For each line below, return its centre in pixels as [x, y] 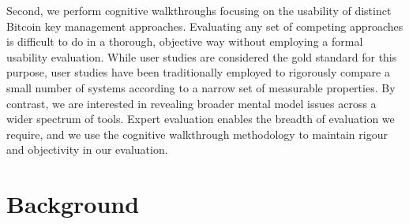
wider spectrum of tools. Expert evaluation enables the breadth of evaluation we [201, 119]
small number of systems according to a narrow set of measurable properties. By [201, 87]
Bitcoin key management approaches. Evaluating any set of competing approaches [205, 26]
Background [73, 204]
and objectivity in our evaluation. [87, 149]
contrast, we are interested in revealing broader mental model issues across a [191, 103]
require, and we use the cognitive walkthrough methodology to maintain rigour [197, 134]
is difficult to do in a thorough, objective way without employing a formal [185, 41]
